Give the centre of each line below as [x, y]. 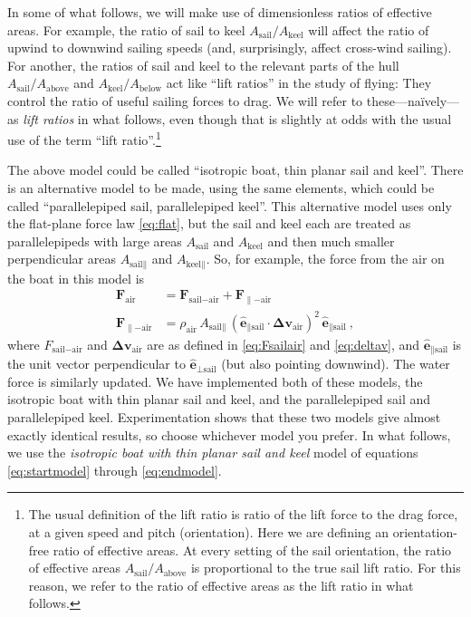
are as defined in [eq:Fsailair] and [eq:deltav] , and [284, 344]
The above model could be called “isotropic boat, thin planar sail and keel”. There [235, 170]
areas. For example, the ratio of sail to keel [126, 29]
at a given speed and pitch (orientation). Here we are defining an [209, 531]
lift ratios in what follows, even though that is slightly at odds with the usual [237, 118]
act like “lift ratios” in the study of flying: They [299, 83]
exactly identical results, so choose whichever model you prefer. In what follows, [229, 434]
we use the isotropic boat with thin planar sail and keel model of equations [213, 453]
